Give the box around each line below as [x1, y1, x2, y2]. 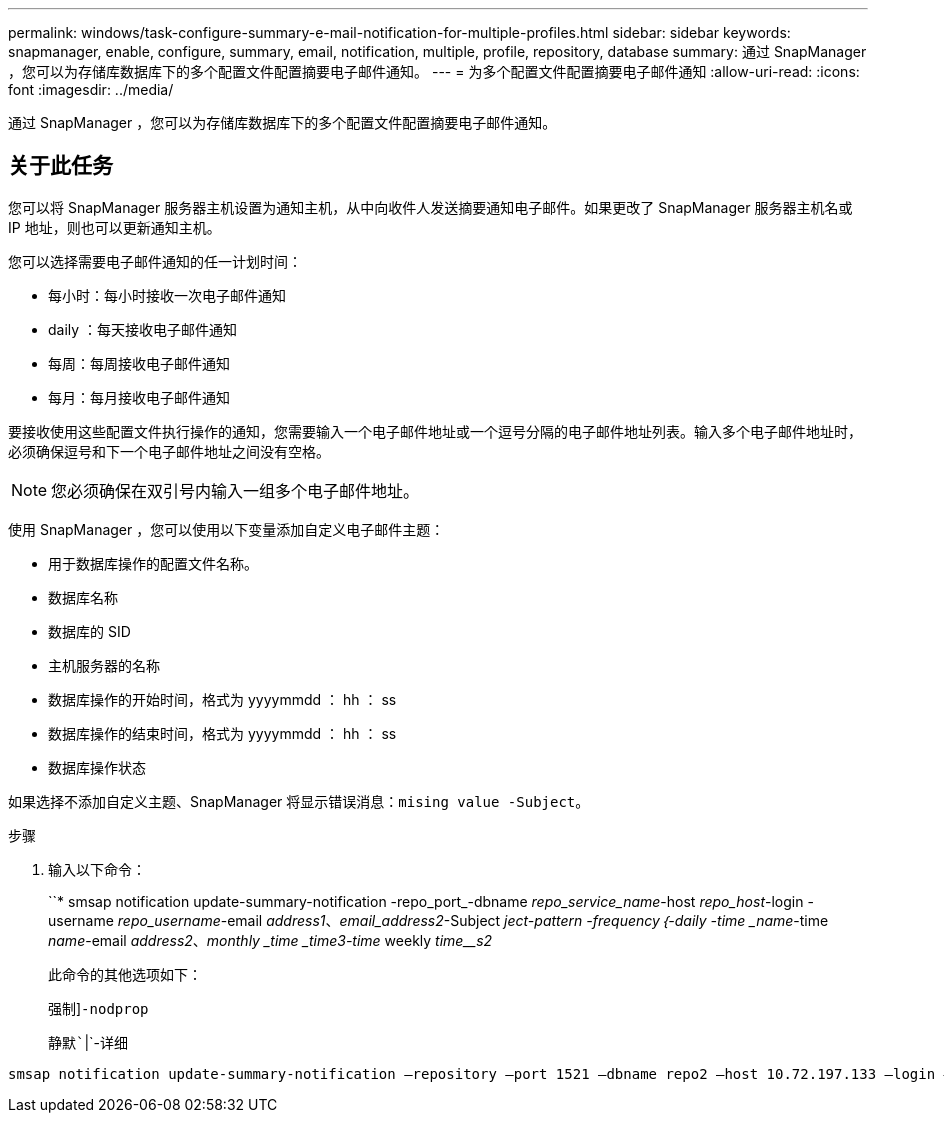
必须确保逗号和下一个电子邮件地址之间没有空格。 [8, 442, 330, 460]
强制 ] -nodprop [48, 999, 149, 1017]
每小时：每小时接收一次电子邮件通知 [48, 286, 286, 304]
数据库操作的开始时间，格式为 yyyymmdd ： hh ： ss [48, 690, 397, 708]
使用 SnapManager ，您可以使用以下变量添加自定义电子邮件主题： [8, 520, 445, 538]
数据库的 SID [48, 622, 131, 640]
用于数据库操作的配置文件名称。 [48, 554, 258, 572]
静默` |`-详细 [48, 1033, 129, 1051]
